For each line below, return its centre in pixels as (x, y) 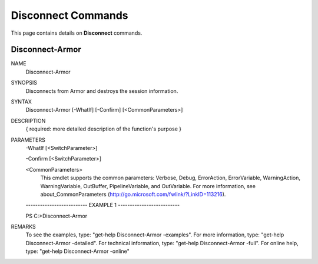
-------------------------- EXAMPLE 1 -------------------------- (102, 205)
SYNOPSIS (24, 83)
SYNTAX (21, 102)
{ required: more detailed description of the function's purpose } (104, 129)
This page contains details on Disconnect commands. (77, 33)
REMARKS (23, 227)
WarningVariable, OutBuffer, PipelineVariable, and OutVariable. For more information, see (148, 186)
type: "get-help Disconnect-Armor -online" (77, 251)
